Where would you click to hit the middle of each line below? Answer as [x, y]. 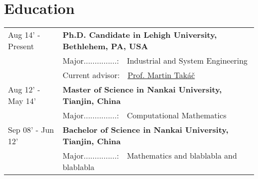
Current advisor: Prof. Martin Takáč [129, 75]
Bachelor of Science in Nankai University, [146, 130]
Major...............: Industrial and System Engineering [155, 61]
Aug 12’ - [24, 89]
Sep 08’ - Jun [31, 130]
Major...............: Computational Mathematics [145, 115]
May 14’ [22, 101]
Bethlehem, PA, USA [105, 46]
